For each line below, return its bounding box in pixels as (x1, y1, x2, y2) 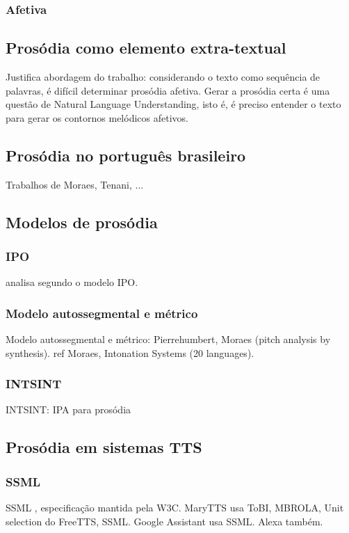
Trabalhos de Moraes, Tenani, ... (6, 177, 144, 191)
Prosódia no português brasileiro (6, 144, 246, 166)
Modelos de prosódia (6, 211, 158, 232)
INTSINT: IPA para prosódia (6, 402, 131, 417)
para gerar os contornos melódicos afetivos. (6, 110, 188, 125)
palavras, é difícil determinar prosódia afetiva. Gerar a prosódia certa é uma (6, 83, 330, 97)
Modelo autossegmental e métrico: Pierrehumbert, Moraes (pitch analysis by (6, 332, 331, 347)
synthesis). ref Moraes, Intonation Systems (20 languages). (6, 345, 254, 360)
